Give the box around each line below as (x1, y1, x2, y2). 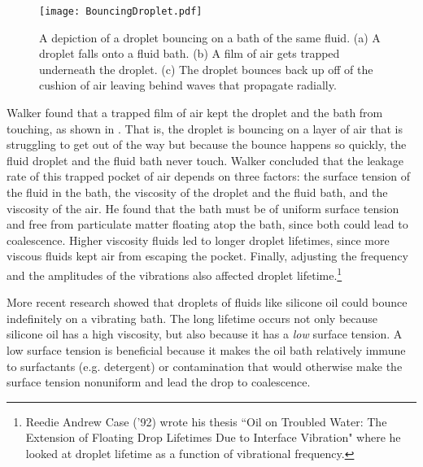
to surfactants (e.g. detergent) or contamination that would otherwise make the (7, 357, 403, 374)
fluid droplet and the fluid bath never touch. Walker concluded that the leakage (7, 151, 403, 168)
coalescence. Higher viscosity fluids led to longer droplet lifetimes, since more (7, 231, 390, 248)
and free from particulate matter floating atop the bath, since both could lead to (7, 216, 408, 233)
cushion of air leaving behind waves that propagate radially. (39, 76, 337, 94)
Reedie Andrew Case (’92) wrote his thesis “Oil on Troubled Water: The (25, 412, 387, 430)
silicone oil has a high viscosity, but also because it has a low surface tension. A (7, 325, 403, 343)
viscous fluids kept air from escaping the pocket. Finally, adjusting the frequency (7, 247, 408, 264)
